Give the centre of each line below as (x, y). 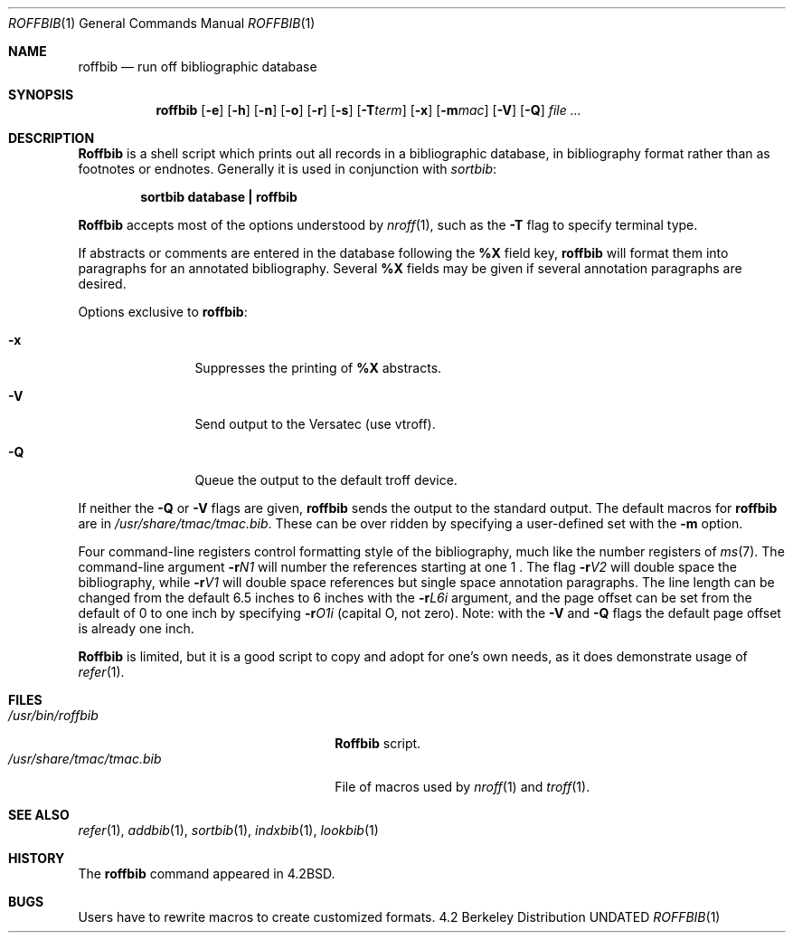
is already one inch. (136, 628)
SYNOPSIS (41, 95)
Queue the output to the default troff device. (326, 480)
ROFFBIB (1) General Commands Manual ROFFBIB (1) (162, 23)
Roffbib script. (378, 743)
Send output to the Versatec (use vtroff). (315, 424)
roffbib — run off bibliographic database (198, 66)
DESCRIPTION (52, 138)
